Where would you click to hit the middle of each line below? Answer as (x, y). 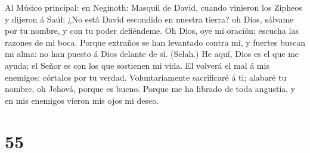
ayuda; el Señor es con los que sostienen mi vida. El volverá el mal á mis (137, 65)
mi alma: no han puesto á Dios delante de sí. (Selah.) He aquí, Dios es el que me (152, 54)
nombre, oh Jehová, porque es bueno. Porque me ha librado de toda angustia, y (150, 89)
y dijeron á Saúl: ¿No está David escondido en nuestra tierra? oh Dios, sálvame (149, 19)
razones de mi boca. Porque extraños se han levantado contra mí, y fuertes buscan (155, 42)
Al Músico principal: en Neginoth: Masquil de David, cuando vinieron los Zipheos (154, 7)
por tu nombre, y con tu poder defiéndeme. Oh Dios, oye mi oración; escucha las (152, 31)
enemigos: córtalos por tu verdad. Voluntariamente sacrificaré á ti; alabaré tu (146, 77)
